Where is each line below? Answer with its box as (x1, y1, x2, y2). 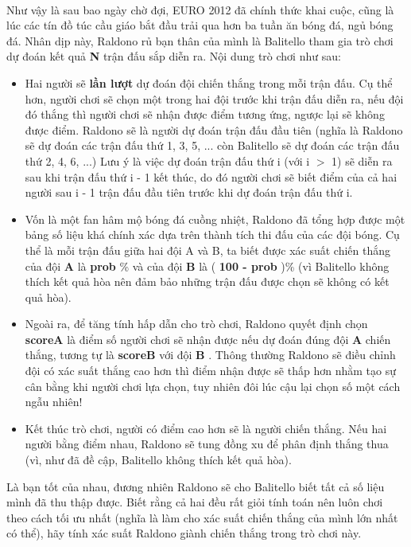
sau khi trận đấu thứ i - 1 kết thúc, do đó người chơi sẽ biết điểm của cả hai (25, 168, 397, 185)
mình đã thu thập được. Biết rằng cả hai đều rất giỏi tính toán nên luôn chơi (6, 494, 383, 510)
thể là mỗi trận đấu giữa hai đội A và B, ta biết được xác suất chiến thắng (25, 241, 390, 258)
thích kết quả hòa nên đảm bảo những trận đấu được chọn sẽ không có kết (25, 273, 390, 290)
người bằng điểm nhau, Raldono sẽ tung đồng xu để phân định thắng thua (25, 436, 389, 452)
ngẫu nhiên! (25, 393, 83, 410)
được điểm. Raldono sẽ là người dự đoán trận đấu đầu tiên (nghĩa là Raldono (25, 121, 403, 138)
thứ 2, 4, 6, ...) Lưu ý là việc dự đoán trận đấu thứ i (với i (25, 152, 310, 169)
